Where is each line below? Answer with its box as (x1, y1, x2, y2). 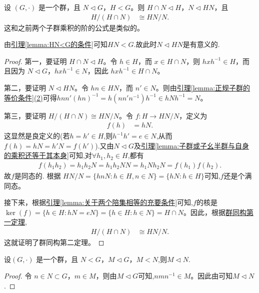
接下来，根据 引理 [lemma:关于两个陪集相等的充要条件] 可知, (4, 197, 193, 207)
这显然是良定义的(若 (4, 130, 70, 141)
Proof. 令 (4, 270, 32, 281)
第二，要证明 (4, 82, 46, 92)
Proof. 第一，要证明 (4, 55, 67, 66)
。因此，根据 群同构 (183, 206, 246, 217)
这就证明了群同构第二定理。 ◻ (4, 237, 104, 247)
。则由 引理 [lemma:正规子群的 (155, 82, 250, 92)
